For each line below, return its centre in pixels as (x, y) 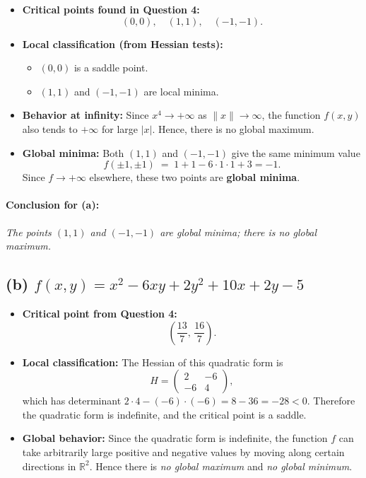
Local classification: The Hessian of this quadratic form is (153, 362)
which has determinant (72, 401)
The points (29, 232)
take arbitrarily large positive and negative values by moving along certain (183, 451)
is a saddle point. (111, 68)
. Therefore (331, 401)
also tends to (50, 128)
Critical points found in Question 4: (111, 9)
